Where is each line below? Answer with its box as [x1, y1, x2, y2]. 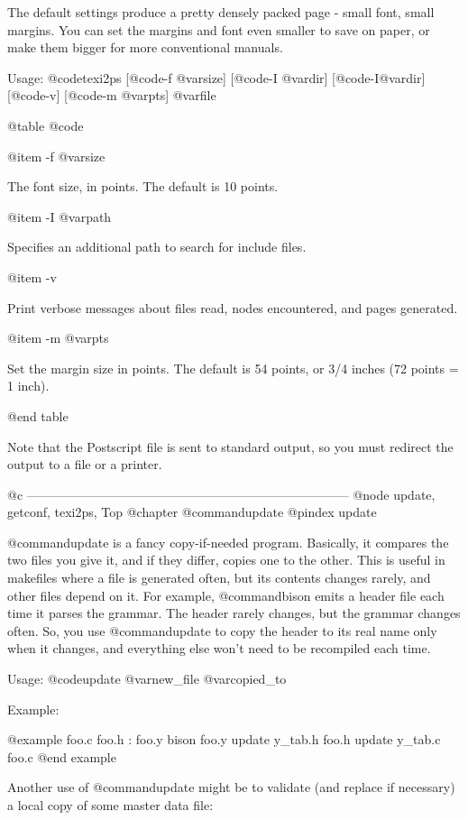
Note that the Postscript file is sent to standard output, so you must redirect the [7, 437, 454, 456]
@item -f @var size [7, 146, 106, 165]
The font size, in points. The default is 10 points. [7, 177, 279, 196]
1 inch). [7, 376, 50, 395]
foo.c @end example [7, 747, 116, 766]
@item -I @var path [7, 207, 112, 226]
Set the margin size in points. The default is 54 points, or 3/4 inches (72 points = [7, 358, 459, 377]
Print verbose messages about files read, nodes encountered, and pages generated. [7, 298, 458, 317]
